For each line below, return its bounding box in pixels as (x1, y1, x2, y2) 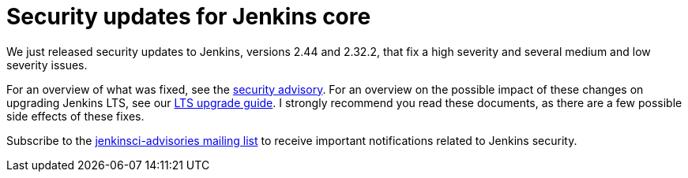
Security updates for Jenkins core (6, 3, 371, 30)
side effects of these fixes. (6, 109, 145, 123)
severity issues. (6, 57, 88, 72)
